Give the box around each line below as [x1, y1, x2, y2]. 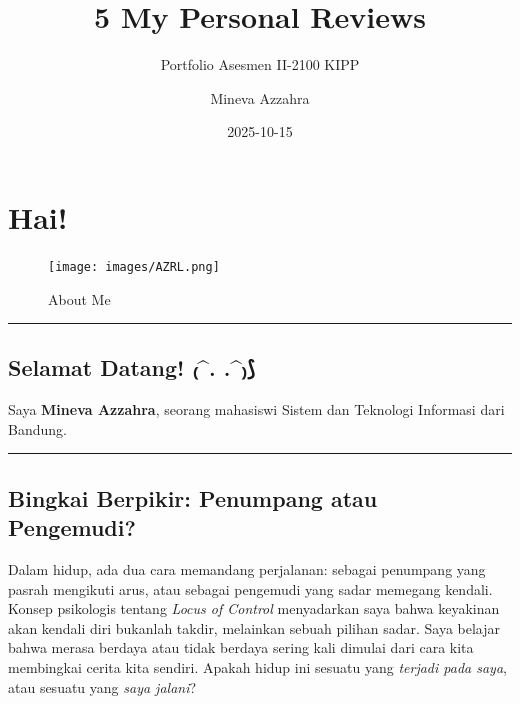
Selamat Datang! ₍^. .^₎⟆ [8, 352, 255, 383]
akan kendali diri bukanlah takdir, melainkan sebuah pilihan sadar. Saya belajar [8, 617, 500, 638]
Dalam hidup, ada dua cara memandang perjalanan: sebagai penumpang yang [8, 559, 486, 580]
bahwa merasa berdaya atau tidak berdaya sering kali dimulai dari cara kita [8, 637, 474, 658]
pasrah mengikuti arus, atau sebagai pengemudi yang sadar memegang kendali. [8, 578, 493, 599]
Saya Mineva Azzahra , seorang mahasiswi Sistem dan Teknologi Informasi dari [8, 399, 505, 420]
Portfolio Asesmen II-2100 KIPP [160, 54, 360, 75]
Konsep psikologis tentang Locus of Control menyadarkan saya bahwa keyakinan [8, 598, 500, 619]
